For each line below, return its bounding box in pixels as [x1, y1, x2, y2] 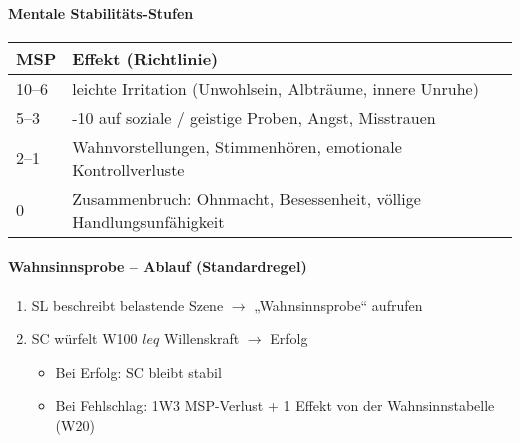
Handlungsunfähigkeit [72, 209, 225, 233]
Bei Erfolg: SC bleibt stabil [55, 361, 222, 382]
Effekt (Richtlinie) [72, 46, 219, 70]
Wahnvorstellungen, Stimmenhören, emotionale [72, 134, 402, 158]
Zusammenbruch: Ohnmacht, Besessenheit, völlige [72, 186, 421, 210]
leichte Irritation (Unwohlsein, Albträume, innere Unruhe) [72, 76, 479, 100]
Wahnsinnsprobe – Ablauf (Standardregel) [8, 256, 307, 277]
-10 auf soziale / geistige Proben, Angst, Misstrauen [72, 105, 436, 129]
